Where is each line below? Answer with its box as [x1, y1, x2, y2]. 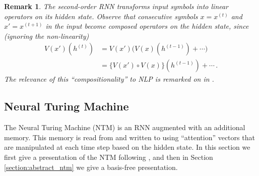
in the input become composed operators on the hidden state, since [45, 21, 249, 31]
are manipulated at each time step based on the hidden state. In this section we [4, 142, 250, 152]
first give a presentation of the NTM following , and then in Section [4, 152, 213, 162]
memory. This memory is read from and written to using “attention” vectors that [4, 132, 255, 142]
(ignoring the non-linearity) [4, 30, 89, 41]
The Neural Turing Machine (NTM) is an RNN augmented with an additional [4, 122, 245, 133]
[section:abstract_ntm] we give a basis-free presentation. [4, 161, 178, 172]
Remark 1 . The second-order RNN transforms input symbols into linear [4, 1, 229, 11]
